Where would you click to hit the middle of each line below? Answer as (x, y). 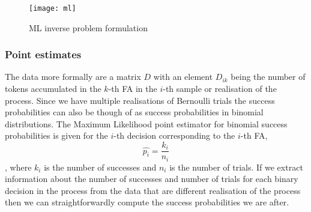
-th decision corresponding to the (174, 135)
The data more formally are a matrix (73, 77)
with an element (183, 77)
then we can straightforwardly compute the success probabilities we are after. (147, 202)
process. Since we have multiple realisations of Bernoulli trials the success (140, 100)
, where (18, 167)
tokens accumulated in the (53, 89)
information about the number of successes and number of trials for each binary (152, 179)
